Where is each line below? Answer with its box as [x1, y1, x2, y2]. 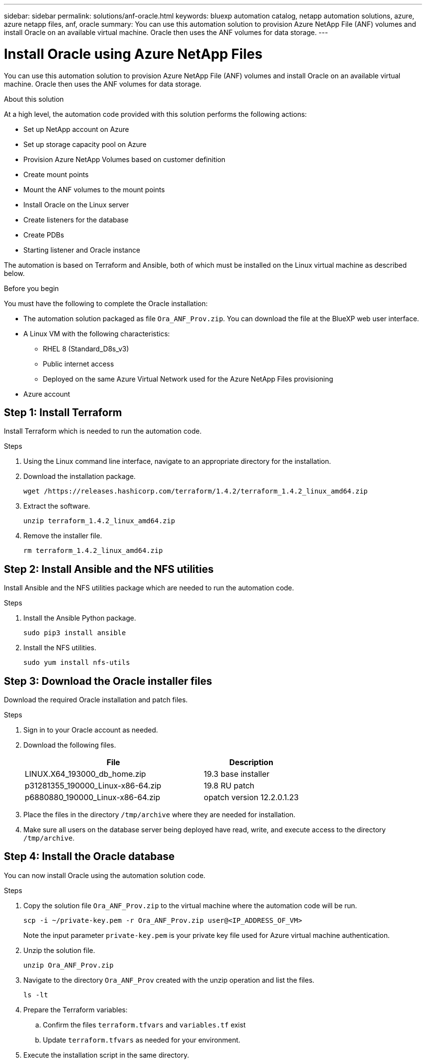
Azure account [23, 389, 71, 398]
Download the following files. [23, 741, 116, 750]
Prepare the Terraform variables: [23, 1005, 128, 1014]
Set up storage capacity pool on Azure [23, 140, 147, 148]
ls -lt [23, 990, 48, 999]
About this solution [4, 94, 64, 103]
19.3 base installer [204, 769, 270, 779]
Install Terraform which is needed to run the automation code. [4, 427, 202, 436]
